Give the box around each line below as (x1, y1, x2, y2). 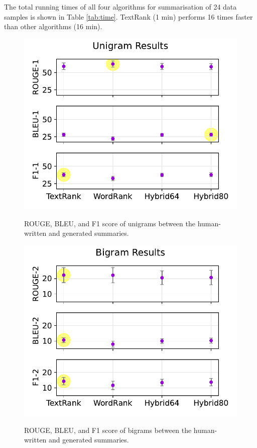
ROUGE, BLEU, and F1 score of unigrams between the (24, 218, 195, 228)
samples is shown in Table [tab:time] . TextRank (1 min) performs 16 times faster (4, 11, 253, 22)
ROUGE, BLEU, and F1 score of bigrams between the (24, 424, 192, 435)
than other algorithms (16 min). (4, 21, 102, 32)
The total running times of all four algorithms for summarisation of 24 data (4, 2, 237, 12)
